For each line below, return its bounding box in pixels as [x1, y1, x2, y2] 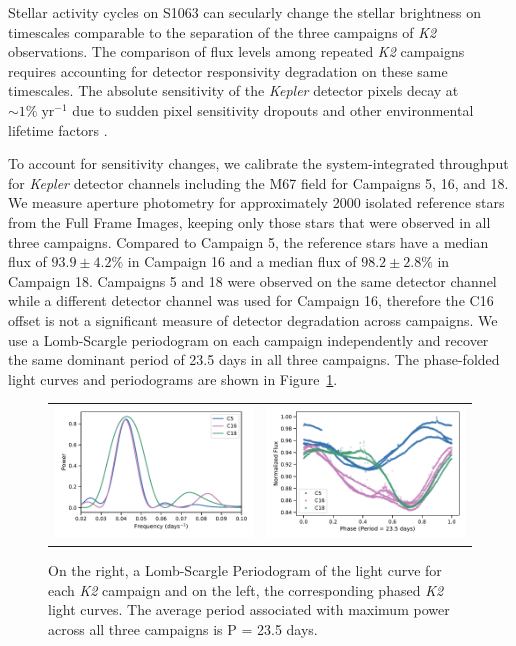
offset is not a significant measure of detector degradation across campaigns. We [8, 309, 498, 330]
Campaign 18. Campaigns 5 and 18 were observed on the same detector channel [8, 270, 497, 291]
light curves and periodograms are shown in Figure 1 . [8, 368, 338, 389]
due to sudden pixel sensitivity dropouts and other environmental [72, 99, 474, 120]
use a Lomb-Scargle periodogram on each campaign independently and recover [8, 329, 489, 350]
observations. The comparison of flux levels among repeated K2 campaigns [8, 41, 465, 62]
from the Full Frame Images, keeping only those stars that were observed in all [8, 211, 491, 232]
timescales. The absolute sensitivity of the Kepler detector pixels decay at [8, 80, 459, 101]
